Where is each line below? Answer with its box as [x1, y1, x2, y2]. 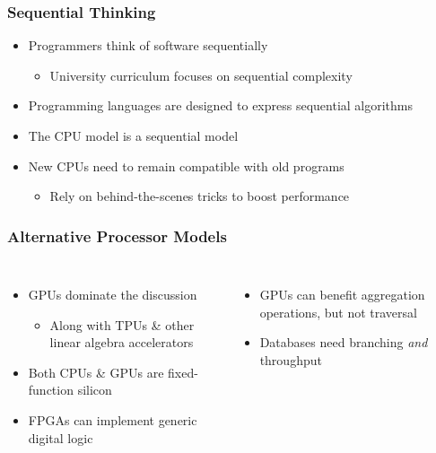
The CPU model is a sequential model [28, 126, 239, 144]
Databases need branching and [259, 333, 428, 352]
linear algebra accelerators [49, 333, 194, 352]
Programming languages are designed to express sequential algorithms [28, 96, 414, 115]
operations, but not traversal [259, 302, 417, 321]
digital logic [28, 428, 93, 447]
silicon [77, 380, 112, 399]
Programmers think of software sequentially [28, 36, 268, 55]
